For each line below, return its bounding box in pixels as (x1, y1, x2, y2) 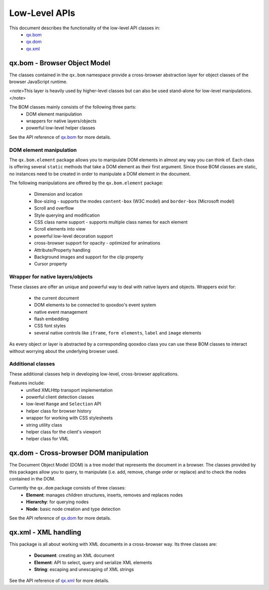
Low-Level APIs (9, 7, 76, 18)
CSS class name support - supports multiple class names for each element (34, 219, 188, 225)
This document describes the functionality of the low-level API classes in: (9, 25, 160, 31)
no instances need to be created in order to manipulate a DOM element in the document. (9, 171, 191, 177)
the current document (34, 295, 79, 301)
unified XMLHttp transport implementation (26, 387, 113, 393)
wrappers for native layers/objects (26, 118, 97, 124)
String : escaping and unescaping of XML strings (34, 567, 134, 572)
